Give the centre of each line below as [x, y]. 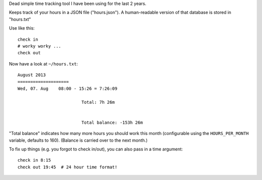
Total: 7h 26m [98, 102]
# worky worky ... [40, 46]
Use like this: [22, 28]
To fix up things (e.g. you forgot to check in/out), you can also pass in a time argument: [96, 149]
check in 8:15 [34, 160]
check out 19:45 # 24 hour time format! [67, 167]
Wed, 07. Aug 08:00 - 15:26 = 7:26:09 [67, 88]
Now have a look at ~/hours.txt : [43, 64]
